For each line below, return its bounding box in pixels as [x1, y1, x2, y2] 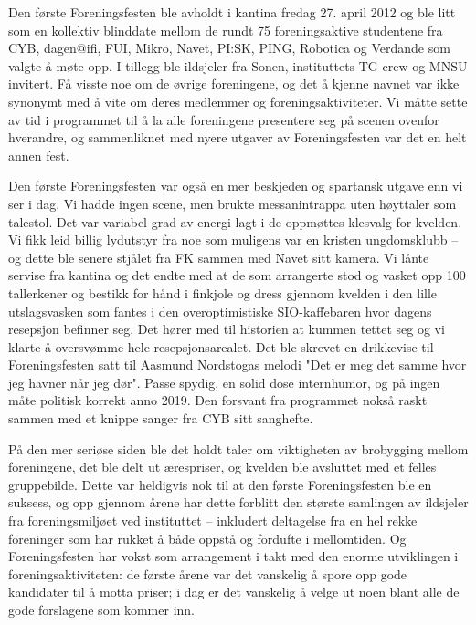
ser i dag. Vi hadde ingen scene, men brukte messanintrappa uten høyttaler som [8, 193, 457, 213]
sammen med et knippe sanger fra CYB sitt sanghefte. [8, 409, 313, 428]
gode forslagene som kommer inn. [8, 600, 195, 619]
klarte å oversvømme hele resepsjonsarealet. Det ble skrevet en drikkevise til [8, 337, 434, 356]
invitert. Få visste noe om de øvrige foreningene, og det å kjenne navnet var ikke [8, 74, 460, 93]
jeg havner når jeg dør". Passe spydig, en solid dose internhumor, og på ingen [8, 372, 440, 391]
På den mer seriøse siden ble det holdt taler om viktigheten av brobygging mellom [8, 439, 469, 458]
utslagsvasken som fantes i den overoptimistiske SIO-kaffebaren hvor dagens [8, 301, 432, 320]
